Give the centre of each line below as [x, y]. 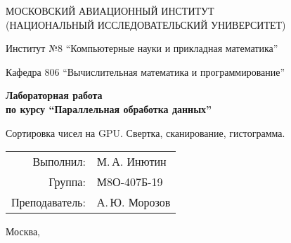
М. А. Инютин [131, 162]
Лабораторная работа [54, 95]
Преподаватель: [48, 202]
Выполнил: [59, 162]
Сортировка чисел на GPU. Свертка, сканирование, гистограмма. [145, 132]
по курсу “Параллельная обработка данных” [109, 109]
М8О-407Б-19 [130, 182]
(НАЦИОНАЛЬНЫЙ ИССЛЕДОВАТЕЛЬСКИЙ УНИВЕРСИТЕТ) [146, 24]
